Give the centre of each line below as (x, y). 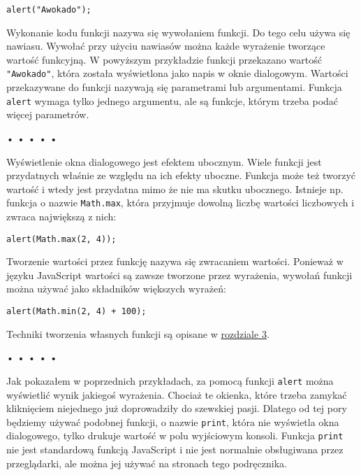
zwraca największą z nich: (61, 216)
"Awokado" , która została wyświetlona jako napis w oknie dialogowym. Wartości (177, 73)
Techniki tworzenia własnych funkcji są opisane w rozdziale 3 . (138, 333)
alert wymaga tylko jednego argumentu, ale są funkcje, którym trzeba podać (172, 100)
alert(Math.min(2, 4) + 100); (76, 311)
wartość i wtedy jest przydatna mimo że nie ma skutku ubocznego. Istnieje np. (175, 189)
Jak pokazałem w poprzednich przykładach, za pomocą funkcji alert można (170, 380)
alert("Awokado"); (49, 10)
